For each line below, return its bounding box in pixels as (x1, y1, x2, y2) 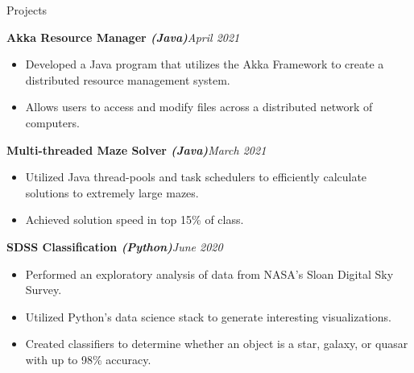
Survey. (25, 281, 62, 298)
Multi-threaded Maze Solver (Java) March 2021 (6, 141, 267, 158)
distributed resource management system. (25, 71, 230, 88)
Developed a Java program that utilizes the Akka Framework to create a (25, 56, 384, 73)
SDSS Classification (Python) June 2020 (6, 238, 223, 255)
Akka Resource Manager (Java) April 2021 (6, 28, 240, 45)
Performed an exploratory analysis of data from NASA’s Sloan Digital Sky (25, 265, 394, 282)
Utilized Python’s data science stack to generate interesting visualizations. (25, 308, 391, 325)
